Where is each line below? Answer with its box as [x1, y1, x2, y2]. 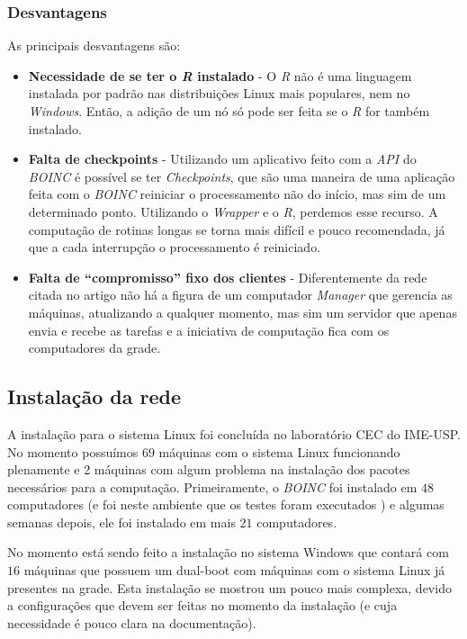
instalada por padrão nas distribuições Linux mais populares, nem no [28, 84, 410, 103]
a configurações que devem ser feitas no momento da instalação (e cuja [7, 596, 398, 615]
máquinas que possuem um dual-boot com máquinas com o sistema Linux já [23, 561, 445, 580]
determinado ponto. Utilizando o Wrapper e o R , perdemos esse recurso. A [28, 202, 438, 220]
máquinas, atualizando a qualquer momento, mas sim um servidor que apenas [28, 302, 457, 321]
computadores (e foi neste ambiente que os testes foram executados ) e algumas [7, 495, 445, 514]
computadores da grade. [28, 338, 161, 357]
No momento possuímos [7, 442, 139, 461]
